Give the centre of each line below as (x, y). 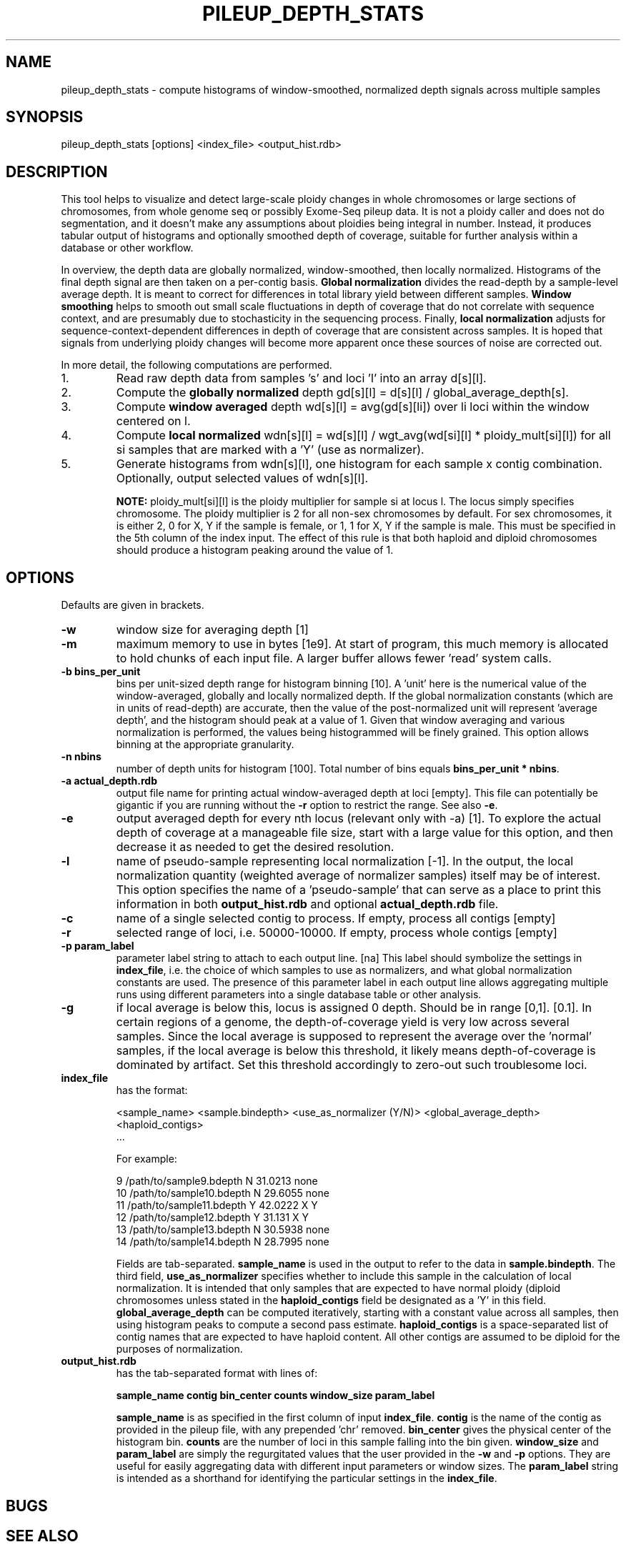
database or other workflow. (127, 248)
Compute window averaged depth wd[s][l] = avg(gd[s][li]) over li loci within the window (353, 407)
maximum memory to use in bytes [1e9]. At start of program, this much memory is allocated (362, 644)
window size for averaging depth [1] (212, 630)
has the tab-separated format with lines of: (217, 1373)
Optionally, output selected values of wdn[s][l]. (242, 478)
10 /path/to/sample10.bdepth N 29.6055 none (223, 1193)
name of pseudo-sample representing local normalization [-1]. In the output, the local (345, 861)
